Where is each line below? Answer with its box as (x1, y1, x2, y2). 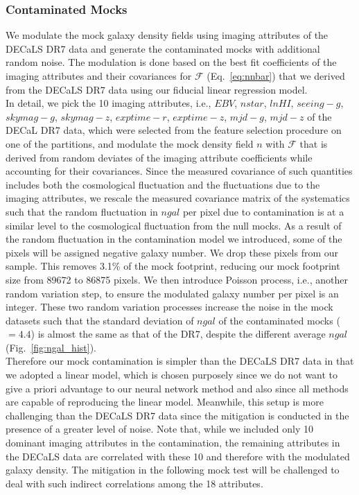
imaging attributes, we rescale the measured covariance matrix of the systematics (6, 191, 350, 205)
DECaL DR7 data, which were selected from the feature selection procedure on (6, 123, 342, 137)
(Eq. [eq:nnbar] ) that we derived (207, 69, 345, 82)
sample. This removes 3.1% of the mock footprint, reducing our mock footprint (6, 259, 340, 273)
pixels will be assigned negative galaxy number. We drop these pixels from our (6, 245, 339, 259)
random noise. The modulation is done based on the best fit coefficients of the (6, 55, 337, 69)
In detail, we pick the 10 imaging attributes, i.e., (6, 96, 211, 110)
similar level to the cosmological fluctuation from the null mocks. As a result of (6, 218, 342, 232)
